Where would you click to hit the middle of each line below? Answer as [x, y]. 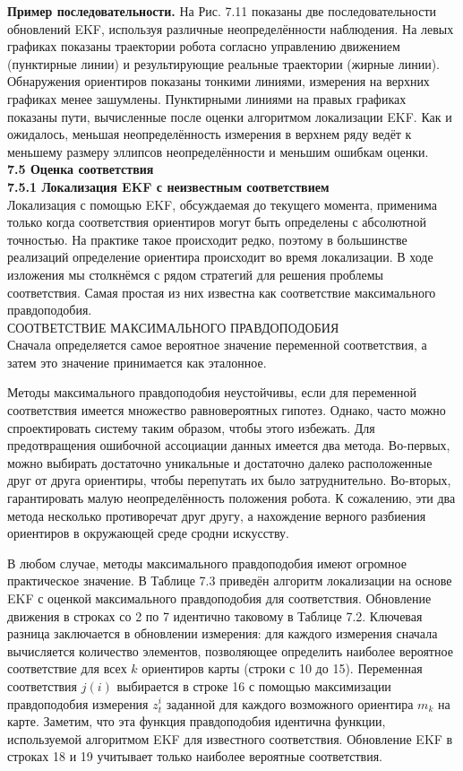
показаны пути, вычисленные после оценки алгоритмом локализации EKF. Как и [230, 116]
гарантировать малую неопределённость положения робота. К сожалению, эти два [231, 498]
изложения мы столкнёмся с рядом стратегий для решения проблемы [196, 274]
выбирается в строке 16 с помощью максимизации [254, 685]
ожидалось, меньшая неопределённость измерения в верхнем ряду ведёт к [210, 134]
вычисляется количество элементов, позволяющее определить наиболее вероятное [230, 650]
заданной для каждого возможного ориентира [290, 703]
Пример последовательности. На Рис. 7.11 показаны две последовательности [222, 11]
